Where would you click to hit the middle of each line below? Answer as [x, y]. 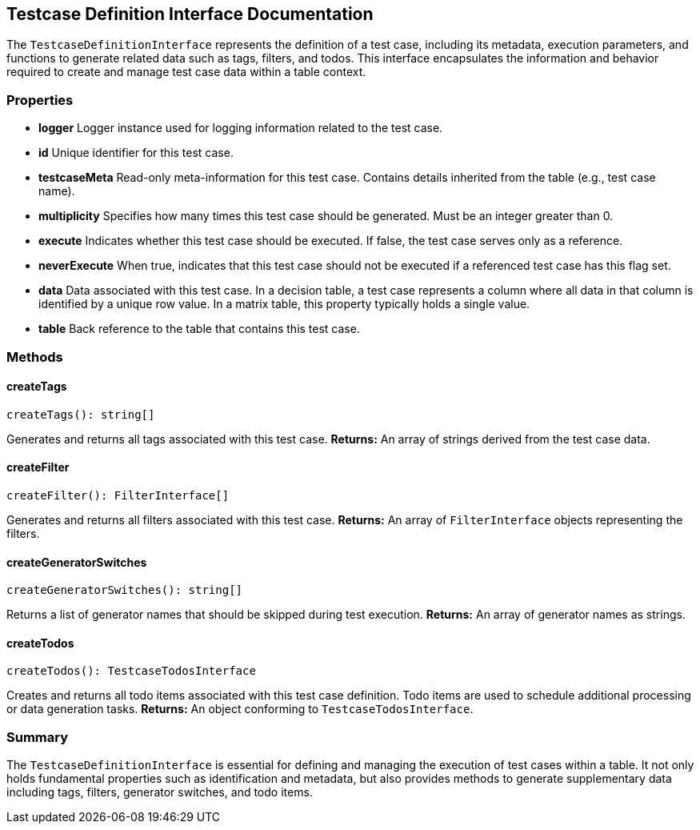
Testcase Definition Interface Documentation [190, 14]
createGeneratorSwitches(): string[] [125, 590]
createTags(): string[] [81, 414]
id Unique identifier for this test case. [136, 153]
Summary [38, 737]
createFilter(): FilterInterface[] [118, 495]
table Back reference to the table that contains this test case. [199, 329]
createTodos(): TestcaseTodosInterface [131, 671]
